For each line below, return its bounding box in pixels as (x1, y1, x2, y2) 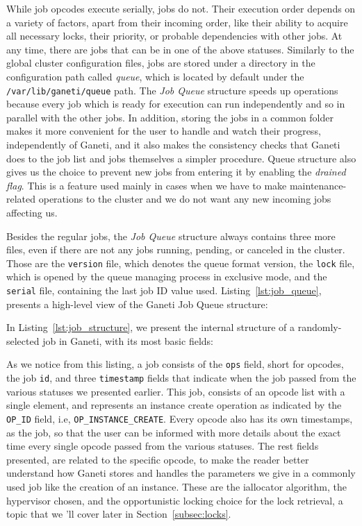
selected (6, 333, 40, 348)
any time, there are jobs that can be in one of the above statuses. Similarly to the (6, 42, 354, 56)
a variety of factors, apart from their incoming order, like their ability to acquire (6, 15, 348, 29)
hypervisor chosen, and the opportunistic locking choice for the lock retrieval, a (6, 493, 343, 507)
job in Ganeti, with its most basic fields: (42, 333, 213, 348)
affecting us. (6, 205, 58, 219)
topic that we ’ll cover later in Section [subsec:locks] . (6, 507, 231, 521)
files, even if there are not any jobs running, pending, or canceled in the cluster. (6, 242, 345, 257)
